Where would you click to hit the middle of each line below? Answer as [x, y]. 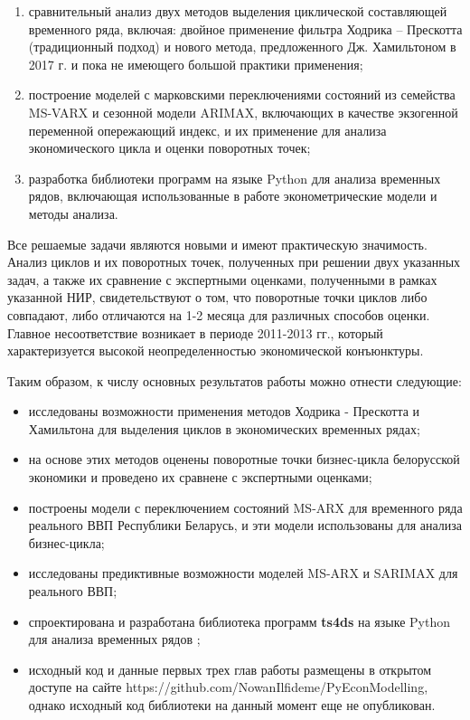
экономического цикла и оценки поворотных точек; [169, 148]
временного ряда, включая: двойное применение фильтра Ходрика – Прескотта [245, 28]
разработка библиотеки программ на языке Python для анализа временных [235, 178]
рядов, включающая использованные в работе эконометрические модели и [233, 196]
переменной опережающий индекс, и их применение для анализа [207, 130]
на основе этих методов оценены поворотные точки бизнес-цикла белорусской [244, 459]
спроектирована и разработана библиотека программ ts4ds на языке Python [240, 621]
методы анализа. [73, 213]
